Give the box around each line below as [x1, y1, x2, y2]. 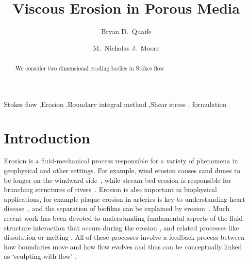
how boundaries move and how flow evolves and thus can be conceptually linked [4, 241, 242, 251]
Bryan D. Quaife [101, 26, 151, 36]
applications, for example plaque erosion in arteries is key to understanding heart [4, 194, 245, 204]
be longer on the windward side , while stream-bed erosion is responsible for [4, 175, 231, 185]
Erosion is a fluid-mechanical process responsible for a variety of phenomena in [4, 156, 238, 166]
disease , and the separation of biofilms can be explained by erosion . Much [4, 203, 230, 213]
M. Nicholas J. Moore [93, 42, 160, 53]
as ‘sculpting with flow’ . [4, 251, 77, 261]
